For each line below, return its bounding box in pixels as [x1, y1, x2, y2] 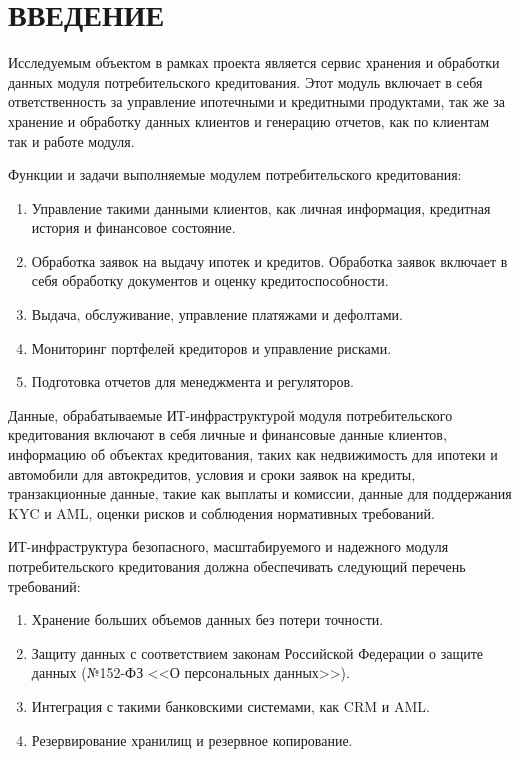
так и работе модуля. [8, 130, 135, 151]
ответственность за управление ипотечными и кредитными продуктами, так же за [8, 91, 506, 112]
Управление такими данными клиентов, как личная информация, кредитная [31, 197, 491, 218]
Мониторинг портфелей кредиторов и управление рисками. [31, 337, 392, 358]
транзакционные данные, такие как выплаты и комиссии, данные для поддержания [8, 483, 512, 504]
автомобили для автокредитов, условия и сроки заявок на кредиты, [8, 463, 416, 484]
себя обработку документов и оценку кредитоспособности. [31, 270, 389, 291]
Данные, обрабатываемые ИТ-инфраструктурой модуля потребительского [8, 404, 453, 425]
